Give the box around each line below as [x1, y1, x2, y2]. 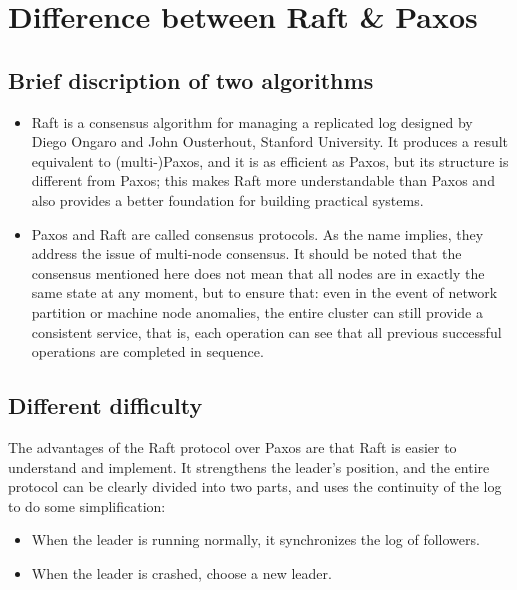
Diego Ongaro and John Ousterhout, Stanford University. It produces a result [31, 131, 509, 152]
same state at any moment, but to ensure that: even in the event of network [31, 282, 498, 303]
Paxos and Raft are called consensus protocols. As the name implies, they [31, 223, 484, 244]
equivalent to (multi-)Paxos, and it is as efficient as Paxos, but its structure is [31, 150, 509, 171]
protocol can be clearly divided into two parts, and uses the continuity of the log [8, 476, 502, 497]
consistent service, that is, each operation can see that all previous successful [31, 321, 502, 342]
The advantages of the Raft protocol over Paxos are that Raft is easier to [8, 436, 457, 457]
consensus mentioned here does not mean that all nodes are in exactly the [31, 262, 485, 283]
